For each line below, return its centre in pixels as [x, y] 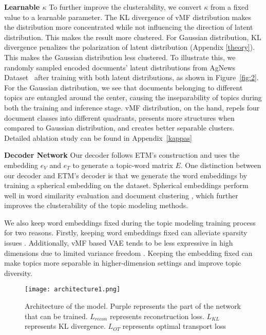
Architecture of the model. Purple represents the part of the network [133, 306]
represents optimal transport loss [174, 326]
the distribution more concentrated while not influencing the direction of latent [129, 27]
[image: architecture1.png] [73, 290]
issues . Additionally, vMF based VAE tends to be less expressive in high [119, 243]
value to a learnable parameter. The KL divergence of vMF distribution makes [128, 17]
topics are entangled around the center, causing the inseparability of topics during [133, 97]
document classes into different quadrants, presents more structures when [119, 117]
